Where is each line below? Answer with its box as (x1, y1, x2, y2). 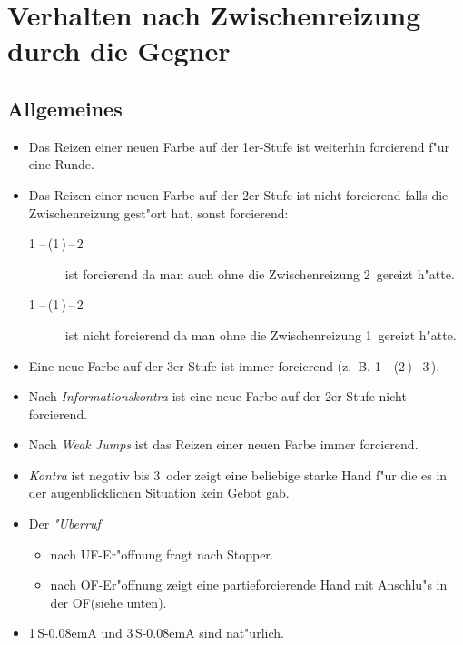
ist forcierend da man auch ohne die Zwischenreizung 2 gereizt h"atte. (64, 264, 455, 283)
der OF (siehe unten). (50, 592, 167, 611)
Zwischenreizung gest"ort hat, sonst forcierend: (28, 203, 289, 222)
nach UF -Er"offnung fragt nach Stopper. (50, 544, 274, 563)
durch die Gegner (7, 32, 231, 69)
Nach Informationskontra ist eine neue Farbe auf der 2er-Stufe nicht (28, 387, 407, 406)
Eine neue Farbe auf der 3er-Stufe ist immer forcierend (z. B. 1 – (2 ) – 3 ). (28, 356, 440, 375)
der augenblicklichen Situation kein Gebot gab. (28, 483, 290, 502)
